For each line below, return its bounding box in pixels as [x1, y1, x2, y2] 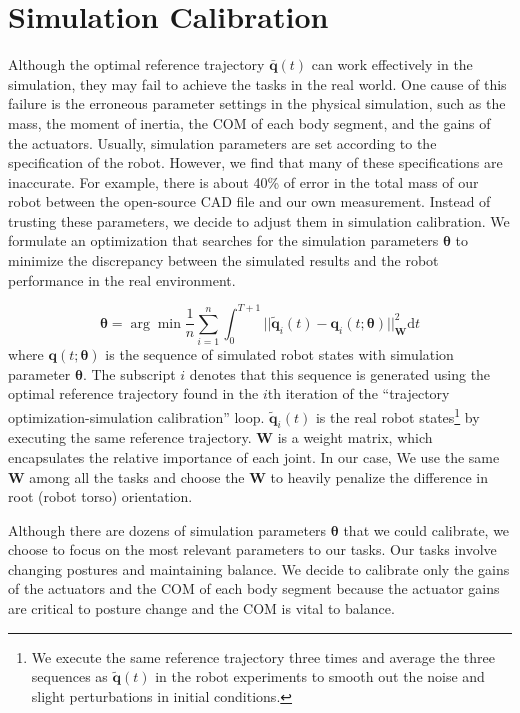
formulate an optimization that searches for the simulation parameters [8, 230, 439, 251]
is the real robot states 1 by [315, 403, 480, 427]
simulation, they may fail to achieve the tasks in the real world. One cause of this [8, 73, 507, 94]
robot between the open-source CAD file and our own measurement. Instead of [8, 191, 491, 212]
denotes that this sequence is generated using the [189, 363, 491, 384]
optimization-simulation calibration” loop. [8, 406, 265, 427]
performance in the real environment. [8, 269, 236, 290]
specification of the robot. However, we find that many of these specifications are [8, 152, 503, 173]
